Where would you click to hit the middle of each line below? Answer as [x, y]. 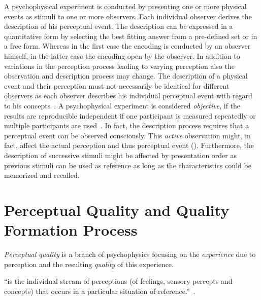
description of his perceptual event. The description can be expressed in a [119, 26]
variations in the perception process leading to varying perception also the [119, 66]
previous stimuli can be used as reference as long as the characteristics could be [128, 165]
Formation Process [71, 230]
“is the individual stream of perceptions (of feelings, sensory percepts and [118, 281]
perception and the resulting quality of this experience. [89, 264]
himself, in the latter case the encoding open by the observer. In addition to [122, 55]
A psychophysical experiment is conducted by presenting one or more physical [125, 6]
